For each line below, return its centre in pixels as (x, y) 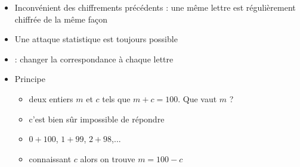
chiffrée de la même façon (61, 19)
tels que (116, 98)
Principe (30, 79)
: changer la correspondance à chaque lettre (94, 59)
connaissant (50, 158)
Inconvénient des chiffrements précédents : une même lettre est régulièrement (155, 7)
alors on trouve (108, 158)
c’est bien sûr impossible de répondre (97, 119)
